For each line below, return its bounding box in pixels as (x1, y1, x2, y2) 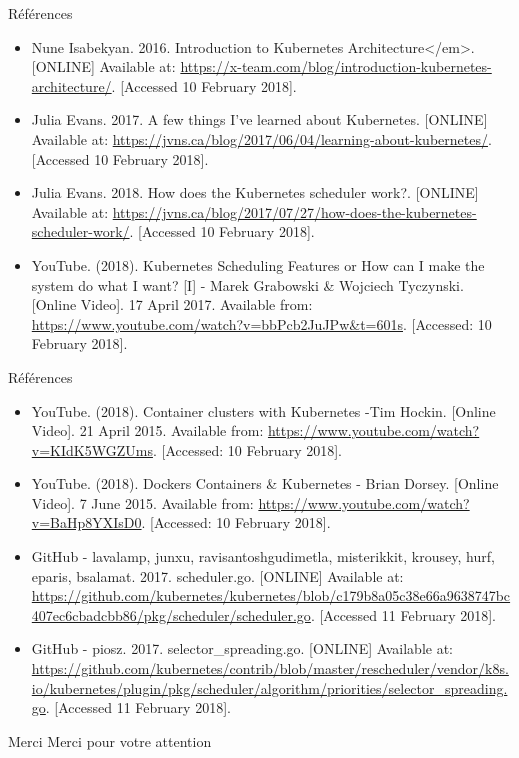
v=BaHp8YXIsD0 (31, 512, 142, 533)
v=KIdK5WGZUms (31, 439, 153, 460)
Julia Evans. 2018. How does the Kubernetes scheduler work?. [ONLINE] (31, 182, 479, 203)
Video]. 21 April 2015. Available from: (31, 420, 264, 441)
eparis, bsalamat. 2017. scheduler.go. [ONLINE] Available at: (31, 565, 404, 586)
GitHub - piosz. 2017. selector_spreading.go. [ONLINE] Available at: (31, 638, 453, 659)
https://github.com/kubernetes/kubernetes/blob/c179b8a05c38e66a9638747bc (31, 585, 511, 606)
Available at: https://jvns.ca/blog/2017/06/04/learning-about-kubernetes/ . (31, 128, 492, 149)
